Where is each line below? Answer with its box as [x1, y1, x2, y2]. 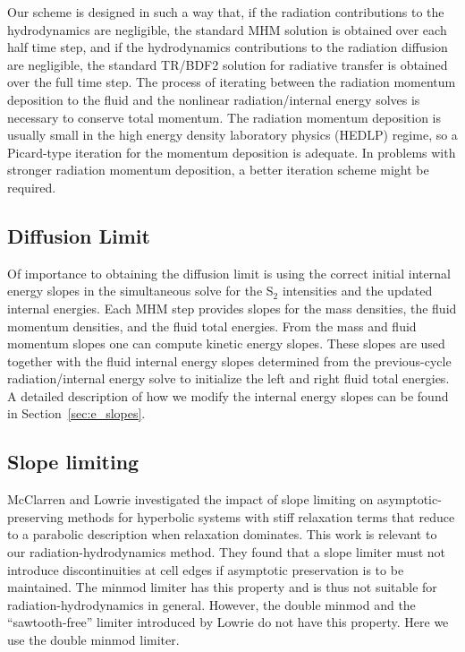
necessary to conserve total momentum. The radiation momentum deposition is [7, 107, 442, 126]
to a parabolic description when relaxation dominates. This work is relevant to [7, 525, 437, 544]
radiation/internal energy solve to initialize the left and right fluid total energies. [7, 369, 450, 388]
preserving [7, 507, 63, 526]
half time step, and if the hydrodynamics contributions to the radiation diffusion [7, 38, 448, 56]
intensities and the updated [282, 281, 433, 300]
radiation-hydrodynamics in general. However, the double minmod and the [7, 595, 416, 613]
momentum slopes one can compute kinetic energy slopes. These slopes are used [7, 334, 445, 353]
